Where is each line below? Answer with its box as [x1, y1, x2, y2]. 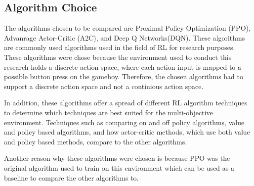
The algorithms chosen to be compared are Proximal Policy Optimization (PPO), [4, 23, 251, 33]
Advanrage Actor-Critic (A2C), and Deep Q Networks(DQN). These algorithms [4, 32, 245, 43]
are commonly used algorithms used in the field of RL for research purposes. [4, 42, 235, 52]
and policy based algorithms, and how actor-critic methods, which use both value [4, 127, 250, 137]
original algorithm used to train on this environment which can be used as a [4, 162, 234, 173]
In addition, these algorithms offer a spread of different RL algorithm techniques [4, 97, 248, 108]
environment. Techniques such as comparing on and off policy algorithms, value [4, 117, 245, 127]
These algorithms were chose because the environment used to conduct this [4, 51, 232, 62]
